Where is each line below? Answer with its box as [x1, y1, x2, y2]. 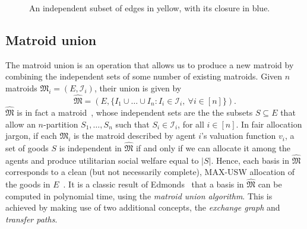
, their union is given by [94, 81, 182, 94]
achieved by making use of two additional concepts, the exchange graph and [5, 201, 280, 214]
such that [115, 117, 150, 130]
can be [258, 178, 282, 190]
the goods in [5, 178, 50, 190]
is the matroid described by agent [73, 129, 196, 142]
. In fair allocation [236, 117, 302, 130]
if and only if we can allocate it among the [135, 142, 291, 154]
